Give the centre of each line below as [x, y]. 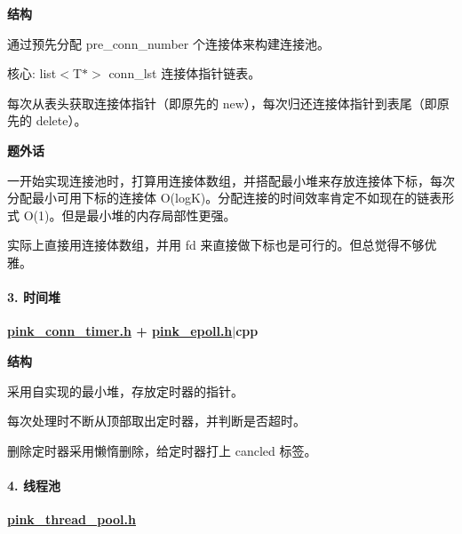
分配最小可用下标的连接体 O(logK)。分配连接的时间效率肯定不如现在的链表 [225, 198]
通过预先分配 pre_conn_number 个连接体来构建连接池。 [168, 43]
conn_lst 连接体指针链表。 [185, 73]
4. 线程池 [34, 485]
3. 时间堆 [34, 297]
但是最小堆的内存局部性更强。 [149, 215]
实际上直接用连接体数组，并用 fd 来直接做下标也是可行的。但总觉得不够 [216, 245]
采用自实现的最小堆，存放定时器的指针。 [125, 391]
